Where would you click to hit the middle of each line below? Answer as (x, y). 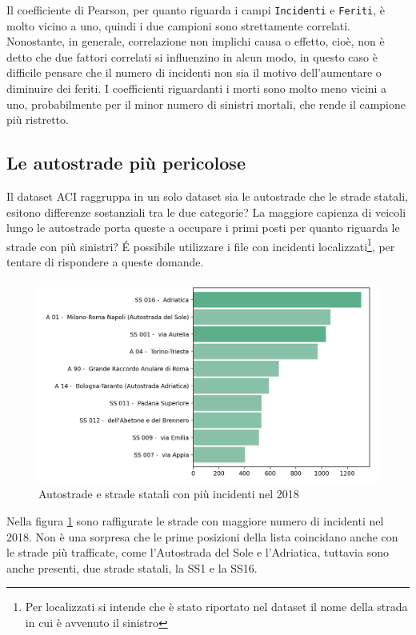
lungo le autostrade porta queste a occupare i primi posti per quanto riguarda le (203, 228)
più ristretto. (38, 120)
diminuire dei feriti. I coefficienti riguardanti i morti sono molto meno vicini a (197, 88)
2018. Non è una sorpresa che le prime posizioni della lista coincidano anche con (202, 536)
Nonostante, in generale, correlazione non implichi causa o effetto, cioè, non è (196, 41)
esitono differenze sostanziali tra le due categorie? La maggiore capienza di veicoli (206, 212)
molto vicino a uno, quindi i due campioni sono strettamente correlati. (179, 25)
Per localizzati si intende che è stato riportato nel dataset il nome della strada (216, 607)
